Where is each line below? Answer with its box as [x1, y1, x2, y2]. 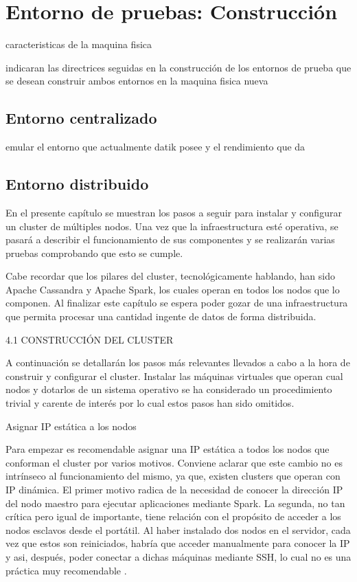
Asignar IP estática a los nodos [5, 418, 137, 433]
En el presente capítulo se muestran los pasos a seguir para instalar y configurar [5, 205, 342, 219]
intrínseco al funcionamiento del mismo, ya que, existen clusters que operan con [5, 469, 341, 483]
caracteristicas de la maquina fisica [5, 37, 152, 52]
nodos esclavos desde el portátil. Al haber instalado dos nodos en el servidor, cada [5, 522, 351, 537]
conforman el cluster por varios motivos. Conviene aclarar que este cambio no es [5, 455, 343, 469]
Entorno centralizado [5, 107, 157, 128]
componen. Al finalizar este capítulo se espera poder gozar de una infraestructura [5, 295, 348, 310]
